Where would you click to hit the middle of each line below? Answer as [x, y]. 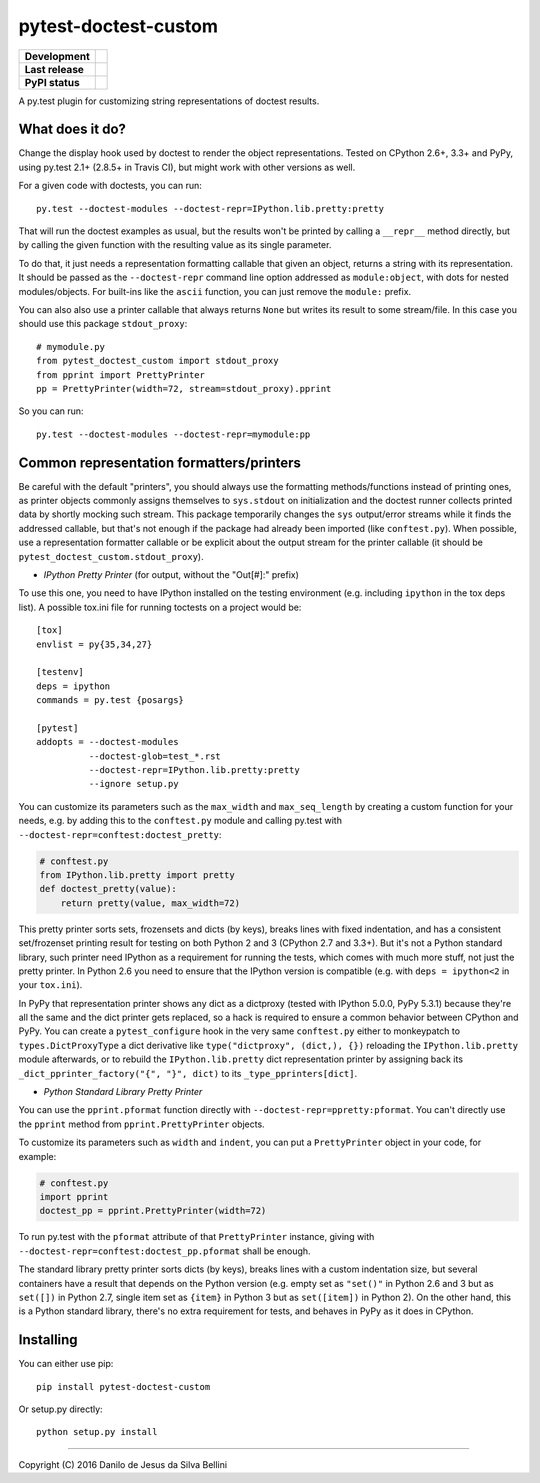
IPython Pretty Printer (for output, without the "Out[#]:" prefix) [171, 574]
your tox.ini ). [50, 985]
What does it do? [72, 129]
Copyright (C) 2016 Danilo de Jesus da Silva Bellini [123, 1464]
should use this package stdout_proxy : [103, 324]
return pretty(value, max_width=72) [150, 903]
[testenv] [60, 672]
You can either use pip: [66, 1364]
